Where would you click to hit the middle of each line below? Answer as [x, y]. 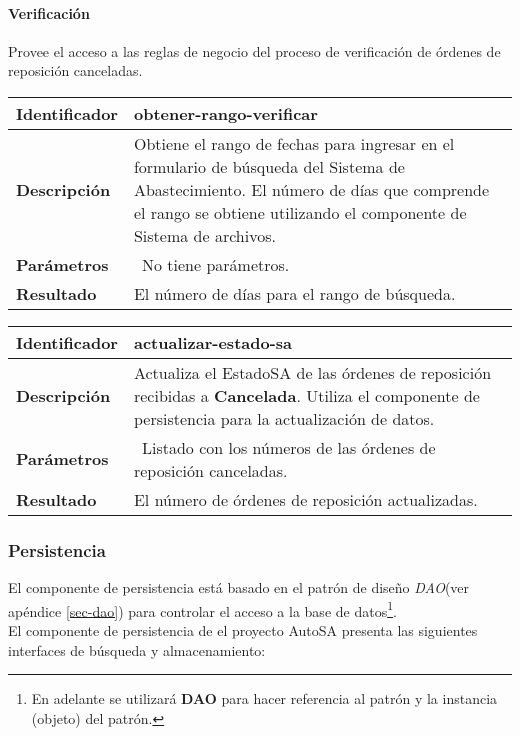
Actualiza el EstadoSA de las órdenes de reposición [312, 372]
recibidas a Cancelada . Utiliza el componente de [306, 395]
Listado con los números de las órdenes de [288, 447]
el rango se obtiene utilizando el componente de [300, 212]
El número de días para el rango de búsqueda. [294, 293]
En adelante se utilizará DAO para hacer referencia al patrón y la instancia [264, 698]
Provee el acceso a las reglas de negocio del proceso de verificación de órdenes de [254, 50]
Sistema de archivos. [204, 235]
